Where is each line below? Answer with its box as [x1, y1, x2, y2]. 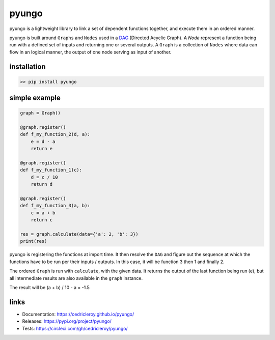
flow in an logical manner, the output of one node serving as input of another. [9, 49, 172, 55]
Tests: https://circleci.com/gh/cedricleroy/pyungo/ [22, 325, 128, 331]
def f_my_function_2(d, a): [20, 131, 90, 137]
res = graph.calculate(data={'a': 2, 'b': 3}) [20, 231, 139, 237]
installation [9, 62, 46, 71]
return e [31, 146, 53, 152]
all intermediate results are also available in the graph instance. [9, 275, 143, 281]
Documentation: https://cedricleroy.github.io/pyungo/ [22, 311, 134, 317]
